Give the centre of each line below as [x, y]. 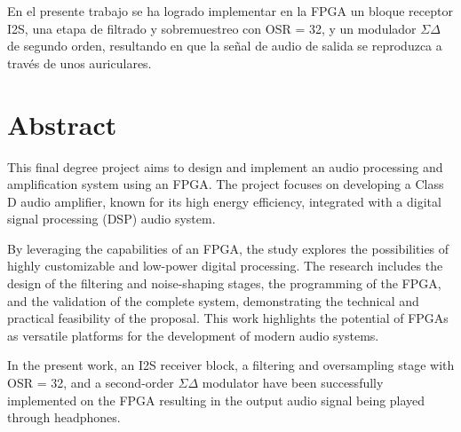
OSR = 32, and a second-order [91, 383]
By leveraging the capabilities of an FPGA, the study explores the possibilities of [228, 248]
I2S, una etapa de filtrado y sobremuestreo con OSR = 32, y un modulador [212, 28]
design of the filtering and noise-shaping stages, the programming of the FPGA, [224, 283]
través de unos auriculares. [79, 63]
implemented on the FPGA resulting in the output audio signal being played [216, 400]
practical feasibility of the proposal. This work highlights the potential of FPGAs [228, 318]
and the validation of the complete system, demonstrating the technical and [213, 300]
